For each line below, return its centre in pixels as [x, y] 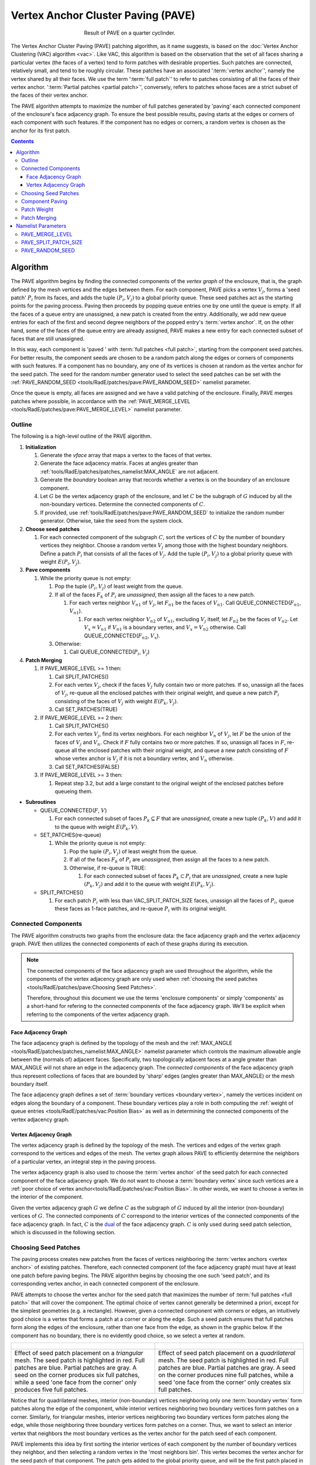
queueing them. [74, 792]
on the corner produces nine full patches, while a [226, 1375]
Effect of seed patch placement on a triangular [79, 1353]
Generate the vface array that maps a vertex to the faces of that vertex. [126, 455]
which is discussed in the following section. [63, 1232]
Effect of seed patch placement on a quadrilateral [227, 1353]
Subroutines [41, 802]
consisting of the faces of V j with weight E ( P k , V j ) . [116, 702]
